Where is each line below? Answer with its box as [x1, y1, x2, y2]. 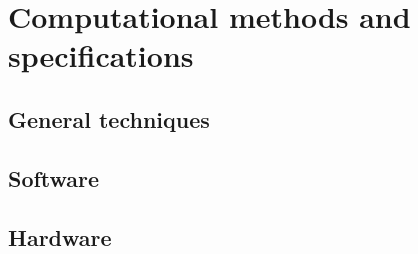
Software [8, 162, 100, 193]
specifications [8, 35, 194, 76]
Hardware [8, 221, 112, 252]
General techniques [8, 103, 210, 134]
